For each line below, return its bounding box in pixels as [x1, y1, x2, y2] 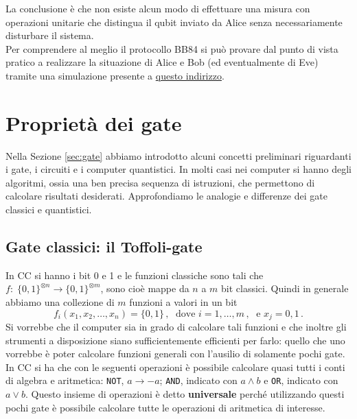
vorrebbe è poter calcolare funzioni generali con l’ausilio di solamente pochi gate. [5, 346, 345, 361]
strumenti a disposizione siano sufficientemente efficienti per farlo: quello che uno [5, 333, 345, 347]
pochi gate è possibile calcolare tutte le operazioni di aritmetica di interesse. [5, 400, 325, 414]
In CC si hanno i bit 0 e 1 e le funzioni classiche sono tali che [5, 267, 264, 282]
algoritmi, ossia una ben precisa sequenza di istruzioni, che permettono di [5, 175, 315, 189]
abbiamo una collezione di [5, 295, 115, 309]
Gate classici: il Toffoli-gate [5, 236, 203, 257]
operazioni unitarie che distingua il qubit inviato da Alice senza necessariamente [5, 14, 343, 29]
